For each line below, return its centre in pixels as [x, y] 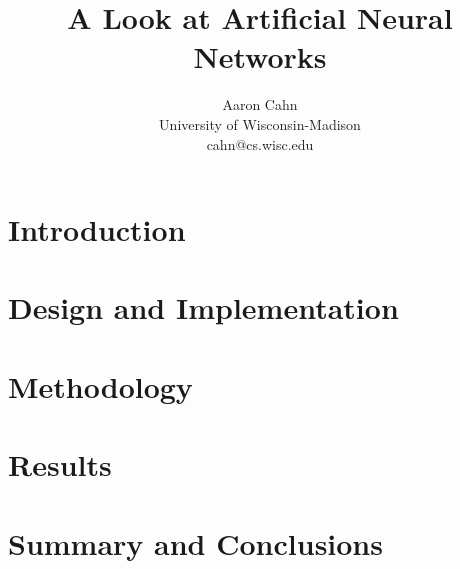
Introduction [97, 229]
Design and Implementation [203, 307]
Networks [260, 56]
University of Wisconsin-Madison [260, 123]
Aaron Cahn [260, 104]
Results [60, 464]
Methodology [100, 385]
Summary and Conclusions [195, 542]
